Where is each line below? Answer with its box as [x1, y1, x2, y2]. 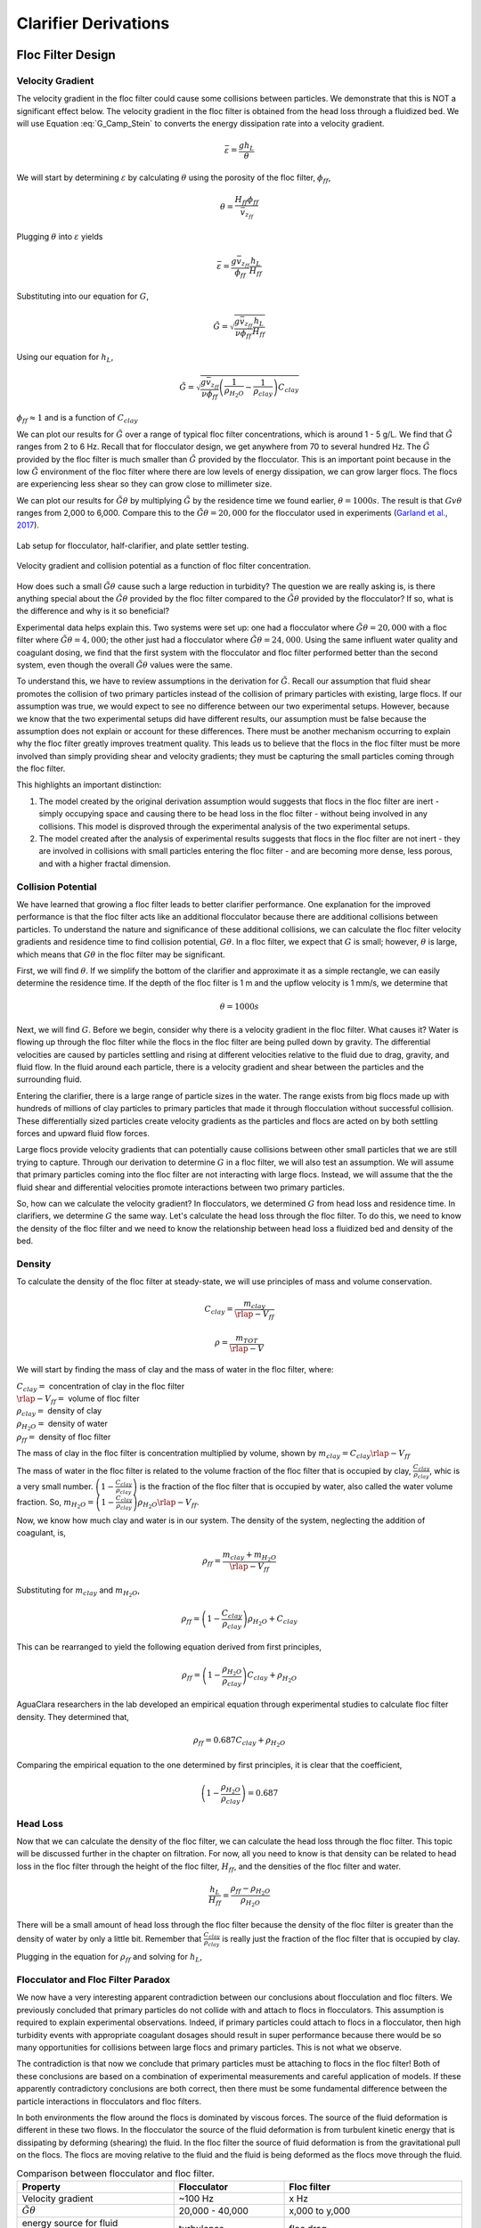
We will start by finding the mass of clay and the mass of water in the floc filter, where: [16, 1364, 334, 1375]
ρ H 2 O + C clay [248, 1614, 298, 1627]
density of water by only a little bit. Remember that [16, 1933, 202, 1944]
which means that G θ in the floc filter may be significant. [16, 949, 226, 960]
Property [21, 2180, 61, 2192]
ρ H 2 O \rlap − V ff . [137, 1496, 200, 1511]
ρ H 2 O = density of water [16, 1418, 109, 1432]
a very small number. [16, 1480, 94, 1492]
